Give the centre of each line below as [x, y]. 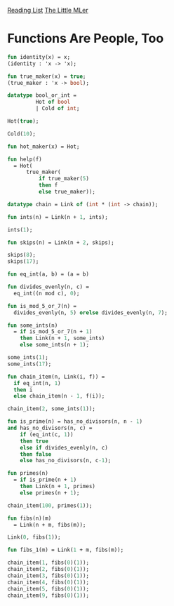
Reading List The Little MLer [48, 10]
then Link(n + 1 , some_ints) [62, 338]
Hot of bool [53, 102]
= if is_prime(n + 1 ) [45, 480]
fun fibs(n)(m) [29, 518]
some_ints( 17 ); [29, 364]
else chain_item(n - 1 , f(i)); [59, 396]
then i [23, 390]
